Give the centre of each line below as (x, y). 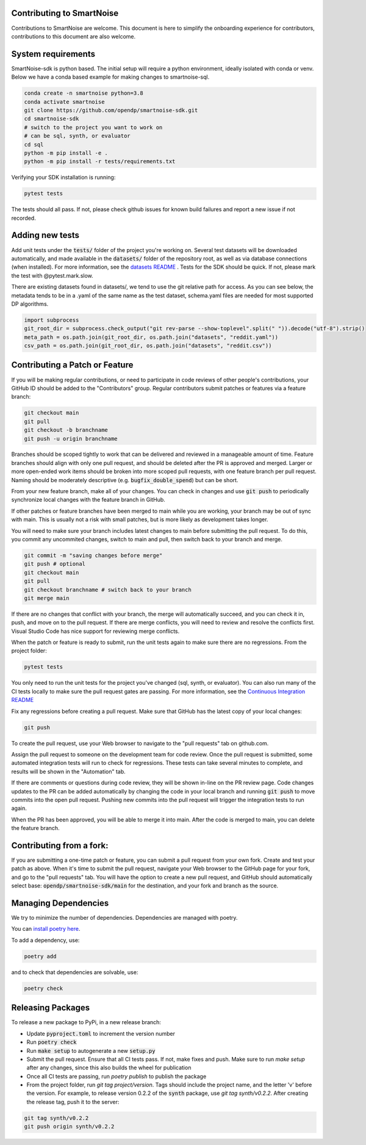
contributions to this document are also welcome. (74, 36)
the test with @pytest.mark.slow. (52, 275)
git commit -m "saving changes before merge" (93, 555)
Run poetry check (52, 1042)
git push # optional (55, 564)
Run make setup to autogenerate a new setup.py (91, 1050)
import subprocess (52, 320)
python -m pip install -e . (66, 153)
